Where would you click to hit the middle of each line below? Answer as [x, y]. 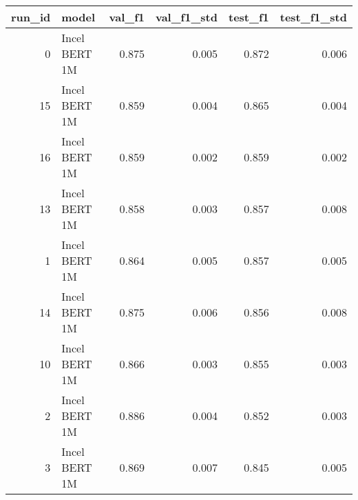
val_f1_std [186, 17]
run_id [31, 17]
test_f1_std [313, 17]
